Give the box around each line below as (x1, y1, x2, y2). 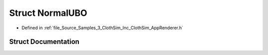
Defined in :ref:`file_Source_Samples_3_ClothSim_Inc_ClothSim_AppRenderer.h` (21, 25, 184, 31)
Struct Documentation (9, 38, 79, 46)
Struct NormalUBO (9, 7, 87, 18)
